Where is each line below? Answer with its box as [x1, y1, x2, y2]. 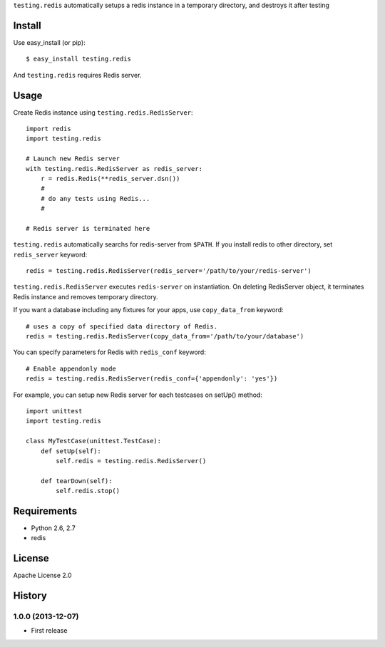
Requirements [13, 504, 78, 517]
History [13, 590, 48, 602]
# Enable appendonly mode [26, 364, 117, 373]
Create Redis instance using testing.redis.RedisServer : [13, 108, 193, 117]
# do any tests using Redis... [40, 195, 150, 202]
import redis [26, 125, 71, 133]
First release [31, 626, 68, 635]
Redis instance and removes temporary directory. [13, 292, 158, 301]
